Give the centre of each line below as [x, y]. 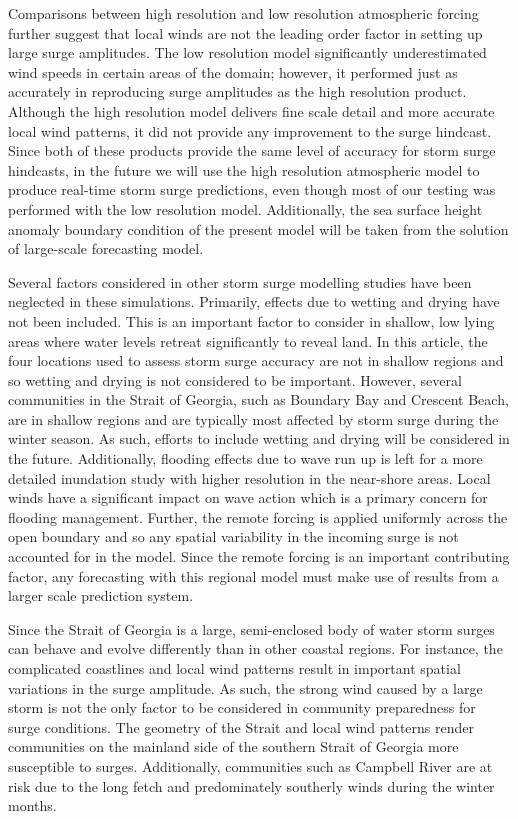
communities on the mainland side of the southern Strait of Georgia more [233, 746]
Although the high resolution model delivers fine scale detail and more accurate [251, 110]
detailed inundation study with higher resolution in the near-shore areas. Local [249, 477]
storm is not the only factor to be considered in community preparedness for [242, 707]
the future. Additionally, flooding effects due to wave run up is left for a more [245, 458]
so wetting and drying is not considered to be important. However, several [235, 379]
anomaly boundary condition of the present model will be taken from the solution [258, 228]
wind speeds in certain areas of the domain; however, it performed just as [233, 71]
